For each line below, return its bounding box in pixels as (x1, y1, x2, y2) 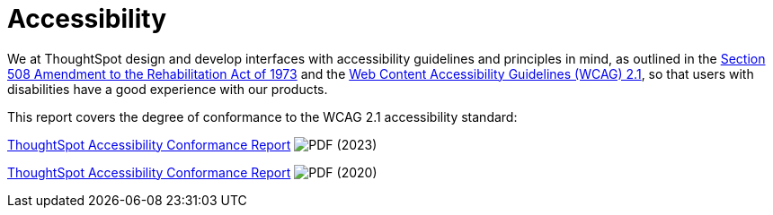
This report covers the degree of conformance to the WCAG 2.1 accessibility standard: (7, 108, 518, 125)
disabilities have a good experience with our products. (7, 81, 328, 97)
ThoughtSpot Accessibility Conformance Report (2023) (7, 136, 378, 152)
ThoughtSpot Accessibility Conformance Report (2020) (7, 164, 378, 180)
